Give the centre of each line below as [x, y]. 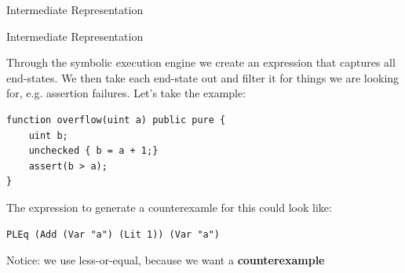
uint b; [48, 135]
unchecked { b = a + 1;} [93, 151]
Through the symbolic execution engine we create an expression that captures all [201, 62]
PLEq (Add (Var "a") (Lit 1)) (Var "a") [113, 234]
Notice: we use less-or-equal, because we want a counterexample [166, 260]
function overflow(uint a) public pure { [116, 120]
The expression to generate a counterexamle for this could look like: [169, 207]
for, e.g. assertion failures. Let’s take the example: [126, 93]
